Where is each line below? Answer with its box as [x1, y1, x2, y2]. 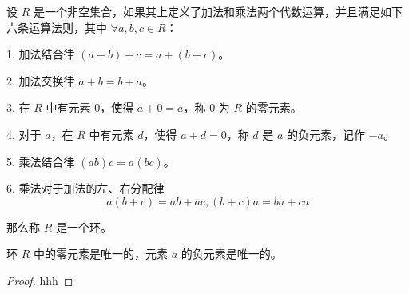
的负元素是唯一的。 [181, 245, 282, 262]
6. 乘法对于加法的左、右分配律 [6, 180, 165, 197]
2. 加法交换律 [6, 72, 75, 89]
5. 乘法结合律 [6, 153, 75, 169]
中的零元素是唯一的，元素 [33, 245, 168, 262]
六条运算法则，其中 [6, 18, 107, 35]
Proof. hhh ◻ [6, 272, 73, 288]
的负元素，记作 [287, 125, 366, 142]
